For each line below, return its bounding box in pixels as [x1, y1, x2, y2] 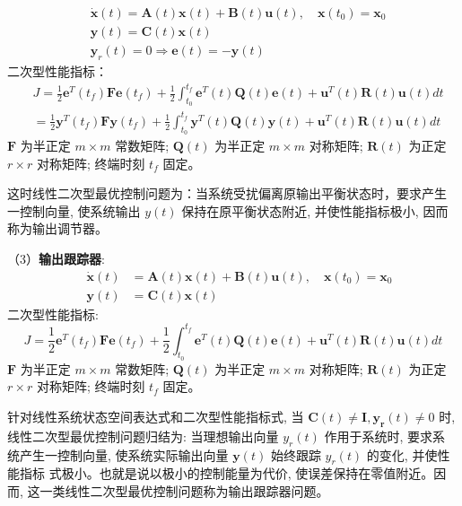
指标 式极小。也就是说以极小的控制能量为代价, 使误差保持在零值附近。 [19, 464, 434, 483]
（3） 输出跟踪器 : [7, 249, 105, 267]
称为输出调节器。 [7, 219, 108, 238]
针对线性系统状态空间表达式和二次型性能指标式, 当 [7, 407, 304, 426]
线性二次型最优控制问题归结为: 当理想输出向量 [7, 426, 279, 445]
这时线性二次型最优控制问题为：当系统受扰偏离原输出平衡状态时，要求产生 [7, 184, 447, 203]
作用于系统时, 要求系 [324, 426, 446, 445]
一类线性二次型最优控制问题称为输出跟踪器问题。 [39, 482, 329, 501]
